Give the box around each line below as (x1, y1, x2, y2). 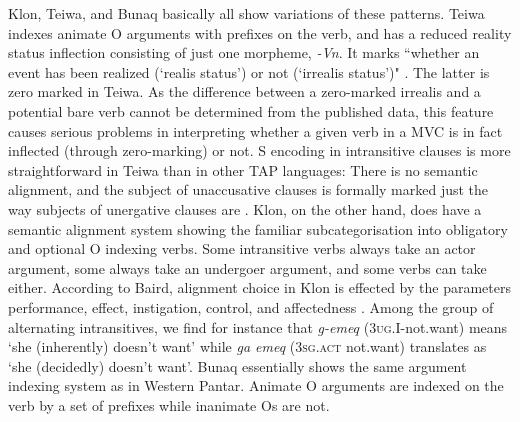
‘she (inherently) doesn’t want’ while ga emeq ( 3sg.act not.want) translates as (8, 336, 487, 357)
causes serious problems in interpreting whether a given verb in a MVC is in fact (8, 120, 503, 141)
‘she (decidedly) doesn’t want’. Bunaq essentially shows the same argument (8, 355, 467, 376)
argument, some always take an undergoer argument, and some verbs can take (8, 257, 487, 278)
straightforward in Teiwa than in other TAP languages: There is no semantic (8, 159, 478, 180)
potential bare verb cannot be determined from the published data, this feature (8, 100, 494, 121)
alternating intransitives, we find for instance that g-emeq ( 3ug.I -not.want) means (8, 316, 508, 337)
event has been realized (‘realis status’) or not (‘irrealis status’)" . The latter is (8, 61, 490, 82)
